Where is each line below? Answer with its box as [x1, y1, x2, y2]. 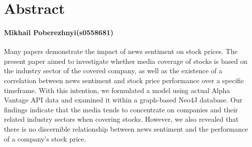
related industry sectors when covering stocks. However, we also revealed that [4, 114, 239, 124]
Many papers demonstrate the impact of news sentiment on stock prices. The [4, 46, 238, 56]
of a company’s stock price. [4, 133, 86, 144]
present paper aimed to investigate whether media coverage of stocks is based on [4, 55, 248, 66]
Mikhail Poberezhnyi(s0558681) [4, 27, 114, 37]
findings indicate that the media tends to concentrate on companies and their [4, 104, 238, 114]
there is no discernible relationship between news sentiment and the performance [4, 123, 249, 134]
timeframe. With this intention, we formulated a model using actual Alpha [4, 85, 230, 95]
